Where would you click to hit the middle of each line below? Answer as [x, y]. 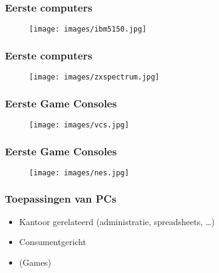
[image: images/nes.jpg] [79, 173]
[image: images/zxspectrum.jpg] [94, 77]
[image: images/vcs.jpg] [79, 125]
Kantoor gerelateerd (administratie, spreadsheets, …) [117, 221]
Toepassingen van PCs [61, 199]
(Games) [35, 262]
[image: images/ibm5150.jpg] [88, 29]
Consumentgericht [52, 242]
